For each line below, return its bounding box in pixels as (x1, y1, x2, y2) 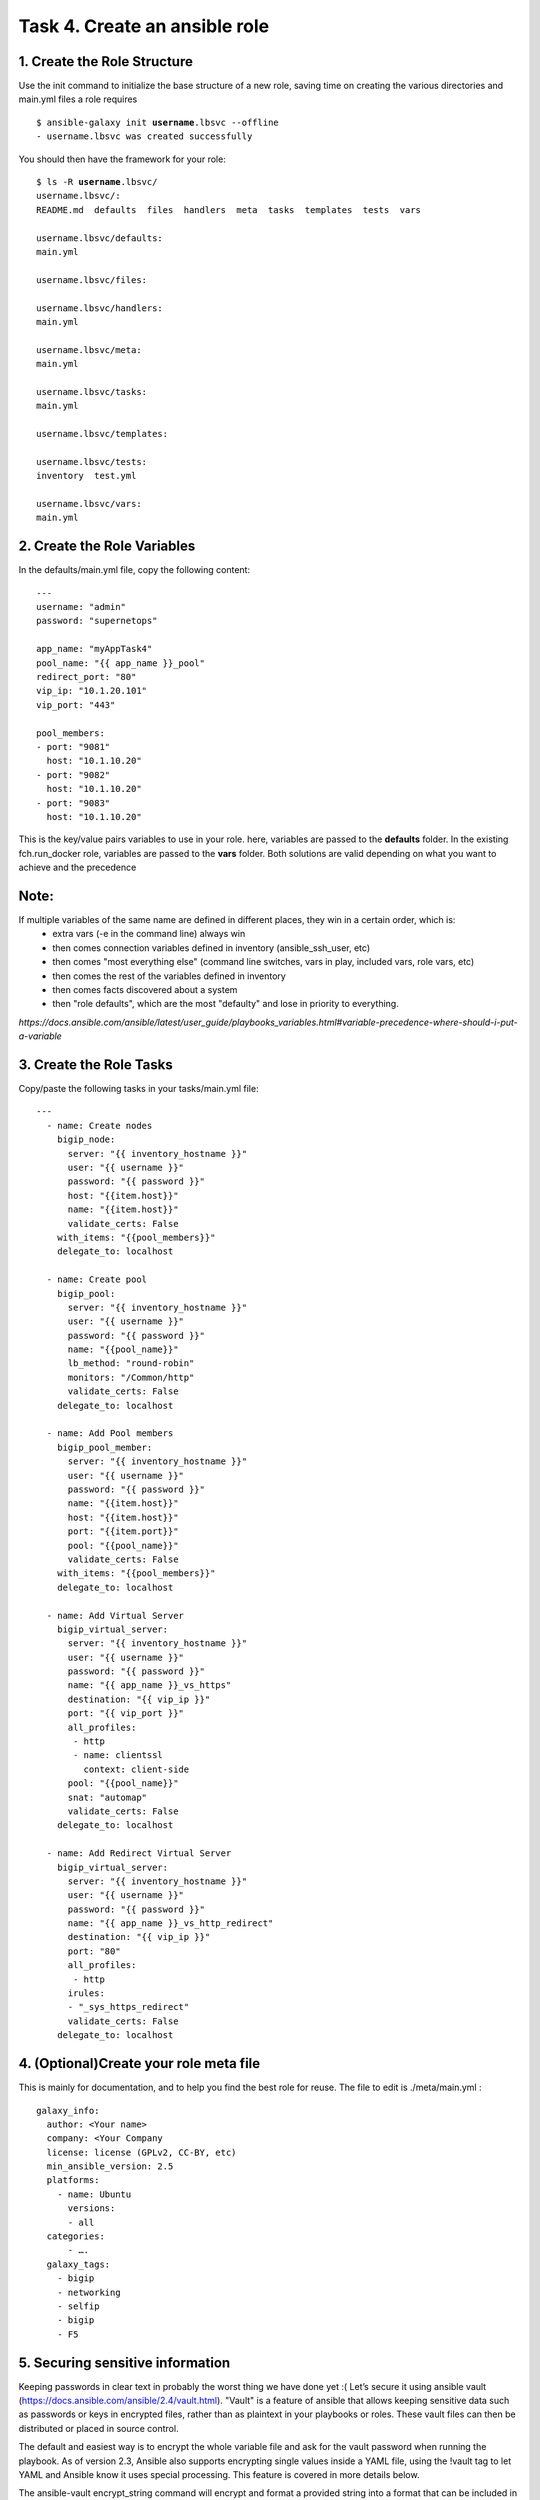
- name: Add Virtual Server (46, 1610, 185, 1621)
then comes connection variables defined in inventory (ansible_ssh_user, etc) (52, 941, 371, 954)
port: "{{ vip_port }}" (67, 1708, 185, 1719)
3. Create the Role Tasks (18, 1056, 174, 1073)
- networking (56, 2286, 121, 2298)
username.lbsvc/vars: (36, 498, 142, 509)
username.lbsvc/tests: (36, 456, 148, 467)
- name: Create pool (46, 1274, 148, 1285)
